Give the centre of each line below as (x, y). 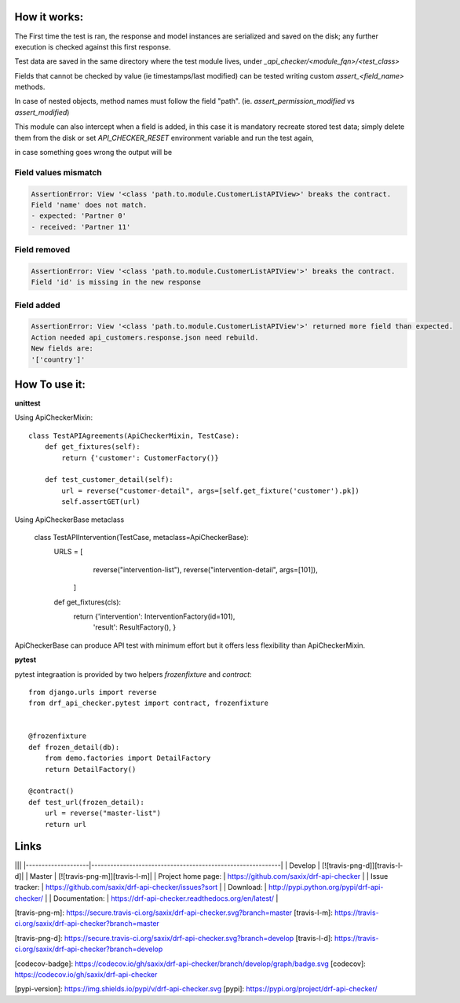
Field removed (42, 250)
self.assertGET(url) (101, 502)
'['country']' (58, 359)
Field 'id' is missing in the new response (116, 282)
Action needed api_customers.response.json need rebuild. (145, 337)
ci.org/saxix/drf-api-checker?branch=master (87, 924)
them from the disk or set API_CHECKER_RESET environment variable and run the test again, (164, 138)
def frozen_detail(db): (74, 747)
